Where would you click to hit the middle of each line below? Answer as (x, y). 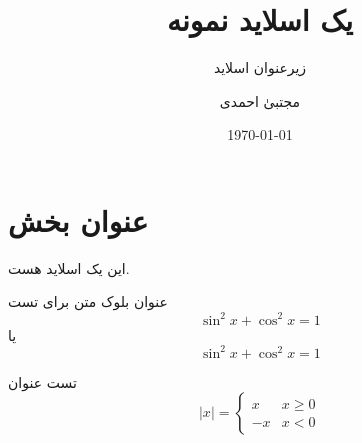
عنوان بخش (78, 219)
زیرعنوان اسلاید (260, 67)
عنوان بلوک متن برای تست (88, 301)
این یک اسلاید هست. (69, 267)
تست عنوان (42, 381)
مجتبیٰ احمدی (260, 100)
